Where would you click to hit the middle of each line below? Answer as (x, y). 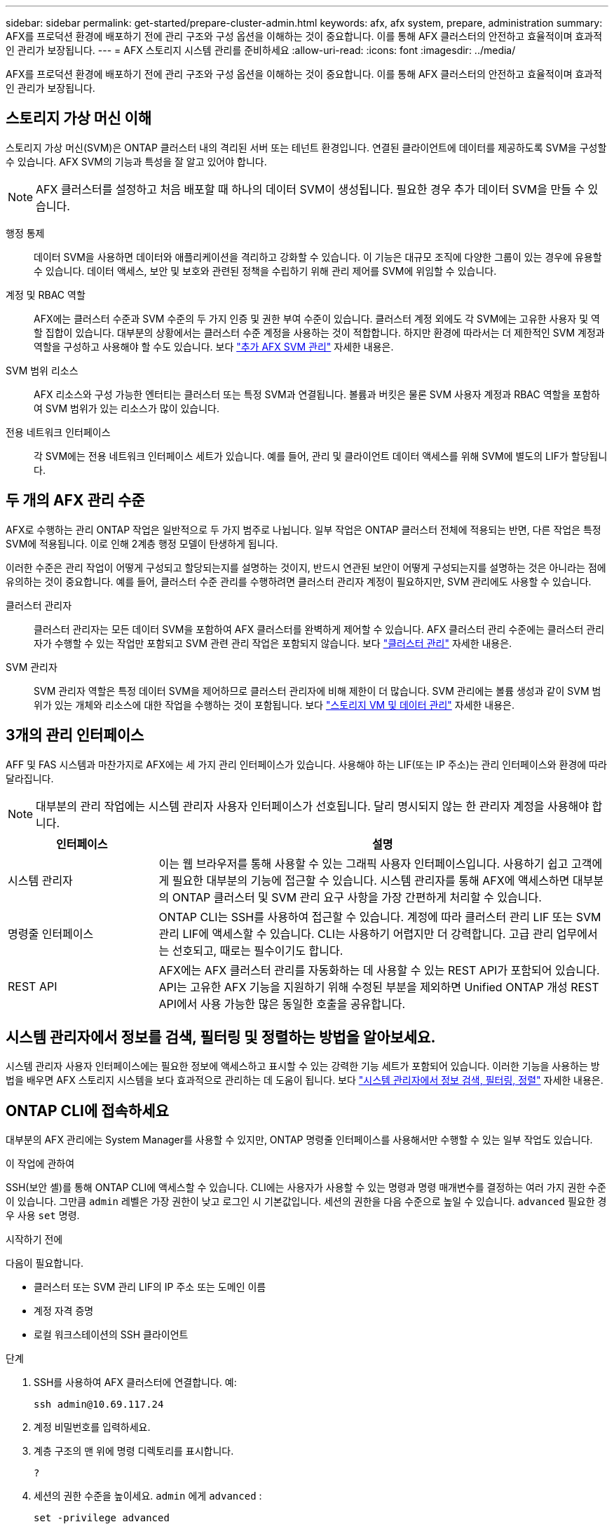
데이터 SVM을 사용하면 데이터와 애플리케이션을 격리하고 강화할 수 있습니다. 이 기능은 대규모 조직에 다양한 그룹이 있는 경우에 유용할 (318, 257)
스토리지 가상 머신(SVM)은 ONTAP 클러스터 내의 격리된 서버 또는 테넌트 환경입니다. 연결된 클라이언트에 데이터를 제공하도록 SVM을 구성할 (306, 147)
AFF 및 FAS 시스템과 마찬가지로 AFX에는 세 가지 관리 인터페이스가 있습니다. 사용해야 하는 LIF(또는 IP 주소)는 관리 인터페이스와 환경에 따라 (306, 764)
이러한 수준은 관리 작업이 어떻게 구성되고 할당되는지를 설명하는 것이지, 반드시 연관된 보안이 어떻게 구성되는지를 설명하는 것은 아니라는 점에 (306, 567)
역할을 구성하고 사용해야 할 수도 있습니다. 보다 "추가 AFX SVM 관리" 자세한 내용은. (214, 346)
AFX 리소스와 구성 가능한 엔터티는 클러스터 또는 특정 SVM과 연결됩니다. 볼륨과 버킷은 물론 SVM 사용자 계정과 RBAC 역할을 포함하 (317, 394)
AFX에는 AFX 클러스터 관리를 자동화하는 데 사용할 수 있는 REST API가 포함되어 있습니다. (379, 970)
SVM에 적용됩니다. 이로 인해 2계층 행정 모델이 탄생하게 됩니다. (142, 543)
